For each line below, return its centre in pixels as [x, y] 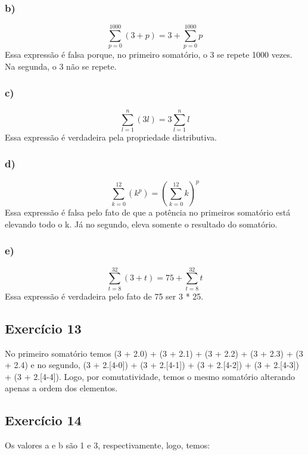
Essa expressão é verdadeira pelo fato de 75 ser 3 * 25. [104, 296]
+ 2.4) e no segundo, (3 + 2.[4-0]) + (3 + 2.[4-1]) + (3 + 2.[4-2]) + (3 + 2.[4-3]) [152, 365]
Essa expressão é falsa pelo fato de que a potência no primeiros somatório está [148, 212]
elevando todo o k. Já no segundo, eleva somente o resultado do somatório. [141, 224]
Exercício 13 [43, 328]
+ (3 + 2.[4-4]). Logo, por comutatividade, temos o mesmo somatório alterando [150, 376]
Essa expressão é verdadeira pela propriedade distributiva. [111, 137]
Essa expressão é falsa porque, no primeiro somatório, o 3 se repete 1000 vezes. [149, 54]
